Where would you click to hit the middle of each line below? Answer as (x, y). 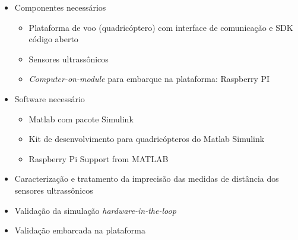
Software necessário (50, 98)
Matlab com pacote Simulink (81, 119)
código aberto (53, 39)
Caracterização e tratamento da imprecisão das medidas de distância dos (147, 179)
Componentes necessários (60, 7)
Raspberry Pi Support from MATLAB (99, 158)
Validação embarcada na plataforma (80, 230)
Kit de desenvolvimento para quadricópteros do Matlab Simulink (147, 139)
